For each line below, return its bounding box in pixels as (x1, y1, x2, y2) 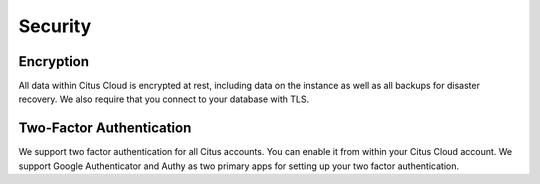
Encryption (18, 53, 90, 70)
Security (18, 15, 92, 37)
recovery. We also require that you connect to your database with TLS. (18, 93, 310, 105)
